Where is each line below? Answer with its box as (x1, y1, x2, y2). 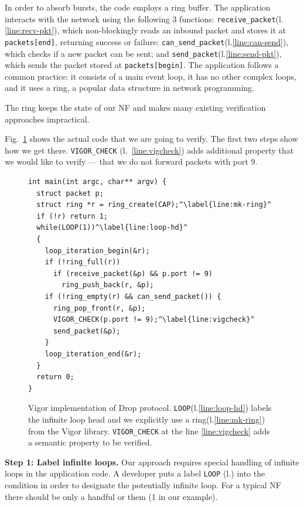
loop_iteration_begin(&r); (45, 246, 150, 255)
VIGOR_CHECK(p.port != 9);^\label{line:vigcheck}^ (53, 315, 255, 324)
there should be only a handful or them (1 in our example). (5, 490, 218, 502)
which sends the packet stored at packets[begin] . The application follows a (5, 59, 279, 71)
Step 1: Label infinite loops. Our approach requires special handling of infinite (5, 455, 299, 468)
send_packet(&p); (53, 326, 121, 335)
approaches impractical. (5, 113, 90, 125)
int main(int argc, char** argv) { (28, 178, 167, 186)
